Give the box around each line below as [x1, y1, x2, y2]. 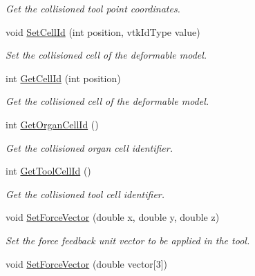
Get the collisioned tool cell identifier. [6, 186, 165, 201]
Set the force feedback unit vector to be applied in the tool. [6, 233, 250, 247]
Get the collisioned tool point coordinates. [6, 1, 180, 15]
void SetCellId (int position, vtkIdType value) [6, 24, 200, 39]
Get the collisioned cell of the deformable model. [6, 94, 209, 108]
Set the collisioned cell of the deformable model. [6, 48, 207, 62]
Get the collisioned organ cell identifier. [6, 140, 173, 155]
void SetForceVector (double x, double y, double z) [6, 210, 220, 224]
